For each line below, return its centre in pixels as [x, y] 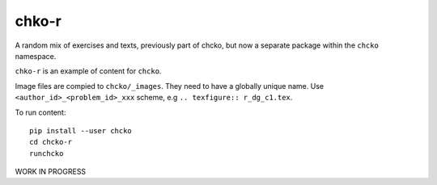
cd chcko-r [51, 142]
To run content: [40, 112]
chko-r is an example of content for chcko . [88, 71]
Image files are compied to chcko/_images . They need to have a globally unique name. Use [169, 86]
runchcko [47, 153]
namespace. [36, 56]
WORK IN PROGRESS [51, 172]
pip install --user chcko [81, 130]
